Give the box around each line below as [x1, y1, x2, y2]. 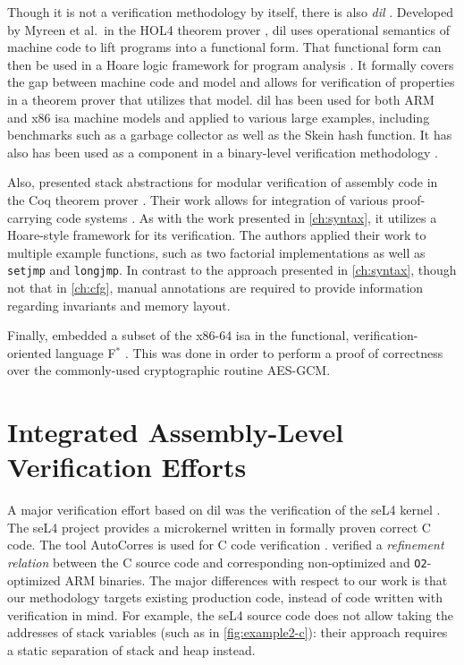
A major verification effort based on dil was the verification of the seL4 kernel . [7, 500, 441, 519]
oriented [7, 343, 52, 362]
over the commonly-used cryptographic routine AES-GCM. [7, 361, 331, 379]
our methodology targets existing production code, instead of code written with [7, 588, 443, 607]
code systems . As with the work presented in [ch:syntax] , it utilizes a [55, 208, 437, 226]
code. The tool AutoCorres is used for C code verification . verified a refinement [7, 535, 444, 554]
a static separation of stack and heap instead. [7, 641, 256, 660]
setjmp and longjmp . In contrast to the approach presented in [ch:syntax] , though [7, 260, 457, 279]
